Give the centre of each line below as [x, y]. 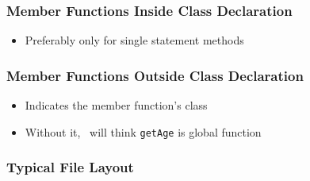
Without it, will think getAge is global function [143, 131]
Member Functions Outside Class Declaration [155, 75]
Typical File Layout [70, 167]
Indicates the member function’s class [116, 105]
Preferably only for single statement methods [134, 40]
